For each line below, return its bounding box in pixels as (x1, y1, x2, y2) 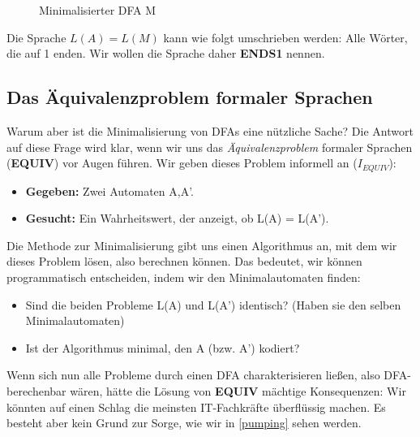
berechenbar (6, 382, 66, 399)
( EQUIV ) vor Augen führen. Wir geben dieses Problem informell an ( (6, 154, 358, 171)
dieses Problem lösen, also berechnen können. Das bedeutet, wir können (6, 253, 362, 270)
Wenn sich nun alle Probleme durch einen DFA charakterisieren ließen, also (6, 366, 380, 383)
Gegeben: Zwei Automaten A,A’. (25, 182, 194, 199)
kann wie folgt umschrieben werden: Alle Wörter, (163, 28, 408, 45)
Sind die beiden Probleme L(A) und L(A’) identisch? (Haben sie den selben (25, 296, 401, 313)
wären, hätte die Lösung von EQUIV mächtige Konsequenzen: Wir (70, 382, 406, 399)
